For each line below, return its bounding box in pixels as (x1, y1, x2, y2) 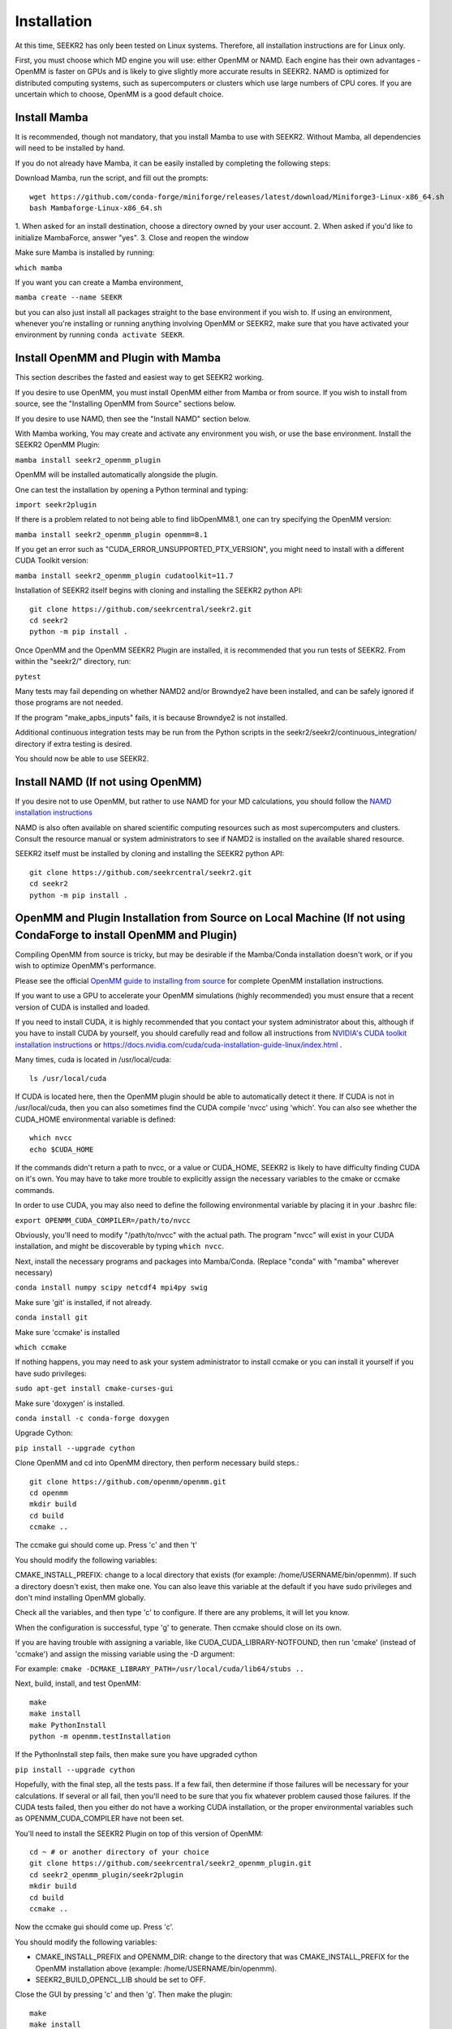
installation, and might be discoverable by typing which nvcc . (15, 1242, 225, 1251)
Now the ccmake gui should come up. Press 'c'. (15, 1922, 174, 1932)
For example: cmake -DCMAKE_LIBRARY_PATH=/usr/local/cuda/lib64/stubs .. (15, 1664, 304, 1674)
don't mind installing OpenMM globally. (15, 1593, 146, 1603)
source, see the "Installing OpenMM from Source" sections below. (15, 398, 236, 409)
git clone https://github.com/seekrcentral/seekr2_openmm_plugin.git (29, 1859, 312, 1868)
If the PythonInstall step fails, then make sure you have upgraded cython (15, 1750, 258, 1760)
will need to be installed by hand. (15, 143, 126, 153)
